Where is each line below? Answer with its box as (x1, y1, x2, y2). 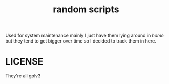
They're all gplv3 (5, 73, 41, 79)
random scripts (53, 4, 119, 15)
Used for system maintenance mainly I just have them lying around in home (5, 32, 164, 39)
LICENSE (5, 56, 44, 68)
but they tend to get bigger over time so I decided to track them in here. (5, 38, 156, 44)
